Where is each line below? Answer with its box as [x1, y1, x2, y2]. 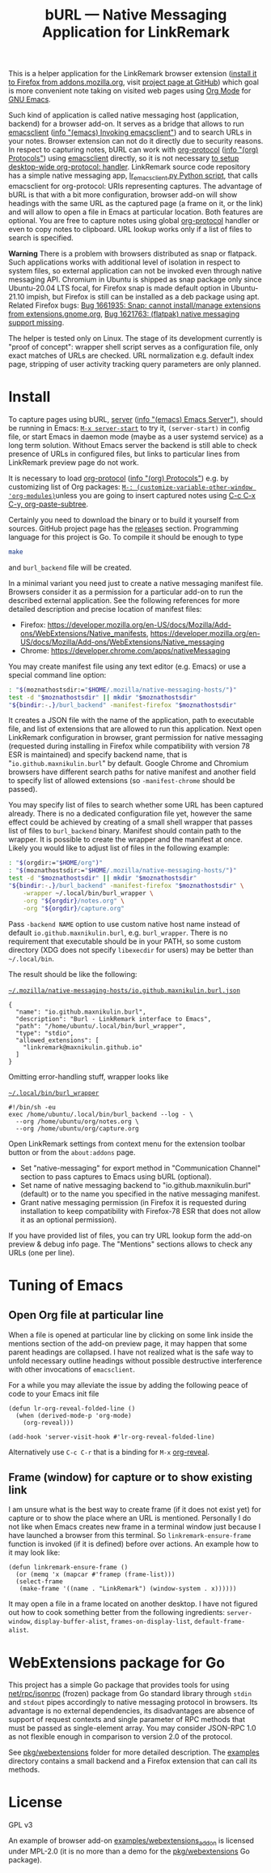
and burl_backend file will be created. [8, 562, 132, 572]
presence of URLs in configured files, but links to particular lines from [8, 449, 240, 459]
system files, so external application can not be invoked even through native [8, 265, 262, 275]
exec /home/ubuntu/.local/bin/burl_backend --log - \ [8, 1110, 194, 1118]
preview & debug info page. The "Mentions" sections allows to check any [8, 1239, 253, 1249]
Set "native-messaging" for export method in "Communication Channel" [19, 1163, 261, 1173]
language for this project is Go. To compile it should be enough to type [8, 532, 243, 541]
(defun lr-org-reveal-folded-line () [8, 1404, 136, 1413]
